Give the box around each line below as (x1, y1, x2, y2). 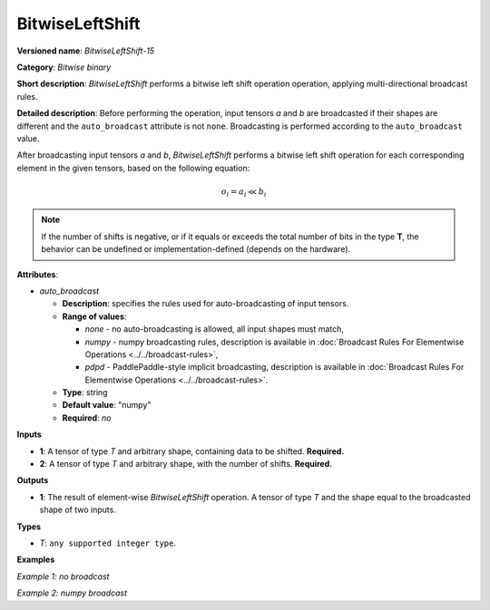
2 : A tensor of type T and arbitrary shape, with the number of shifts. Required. (39, 459, 333, 470)
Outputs (16, 475, 49, 486)
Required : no (62, 412, 112, 423)
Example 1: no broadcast (16, 571, 110, 582)
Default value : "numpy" (62, 400, 152, 411)
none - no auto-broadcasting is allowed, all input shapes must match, (84, 324, 345, 334)
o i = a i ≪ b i (220, 186, 267, 198)
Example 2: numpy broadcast (16, 587, 127, 598)
